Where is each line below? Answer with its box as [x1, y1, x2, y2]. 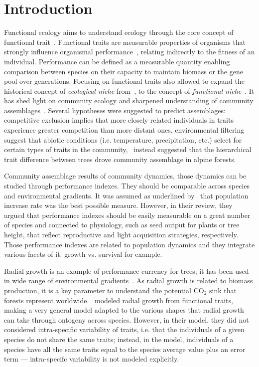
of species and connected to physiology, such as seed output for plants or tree [4, 219, 240, 230]
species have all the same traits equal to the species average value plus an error [4, 344, 246, 354]
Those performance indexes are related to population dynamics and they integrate [4, 239, 255, 249]
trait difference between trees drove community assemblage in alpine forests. [4, 154, 236, 164]
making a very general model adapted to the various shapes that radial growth [4, 305, 244, 315]
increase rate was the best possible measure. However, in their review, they [4, 200, 233, 210]
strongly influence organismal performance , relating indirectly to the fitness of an [4, 46, 255, 57]
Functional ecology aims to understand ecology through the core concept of [4, 27, 234, 37]
